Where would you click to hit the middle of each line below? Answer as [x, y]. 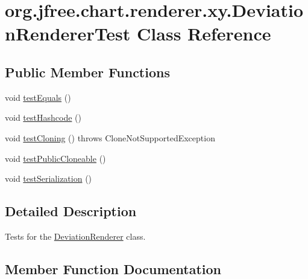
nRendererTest [68, 34]
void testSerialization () [49, 178]
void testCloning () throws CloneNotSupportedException [110, 137]
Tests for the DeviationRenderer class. [75, 236]
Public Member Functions [87, 72]
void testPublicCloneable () [55, 158]
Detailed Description [71, 211]
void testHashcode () [43, 117]
